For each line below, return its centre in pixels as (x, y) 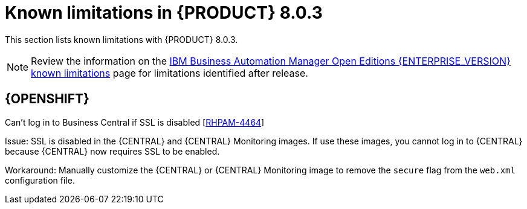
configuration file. (40, 180)
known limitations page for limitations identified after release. (170, 73)
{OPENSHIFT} (47, 99)
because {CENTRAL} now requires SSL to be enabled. (112, 151)
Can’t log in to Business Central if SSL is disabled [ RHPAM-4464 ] (135, 122)
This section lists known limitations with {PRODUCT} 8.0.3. (121, 39)
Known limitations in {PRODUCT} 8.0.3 (164, 13)
